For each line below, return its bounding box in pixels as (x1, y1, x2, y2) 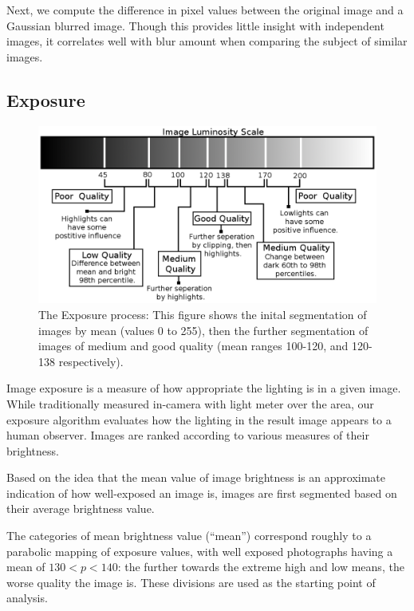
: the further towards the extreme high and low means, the (117, 558, 404, 575)
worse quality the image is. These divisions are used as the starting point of (6, 574, 376, 590)
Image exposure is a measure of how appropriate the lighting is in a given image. (6, 380, 401, 396)
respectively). (58, 353, 124, 369)
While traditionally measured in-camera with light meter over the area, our (6, 395, 374, 412)
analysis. (6, 589, 48, 606)
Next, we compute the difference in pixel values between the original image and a (6, 2, 404, 18)
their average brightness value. (6, 500, 155, 517)
